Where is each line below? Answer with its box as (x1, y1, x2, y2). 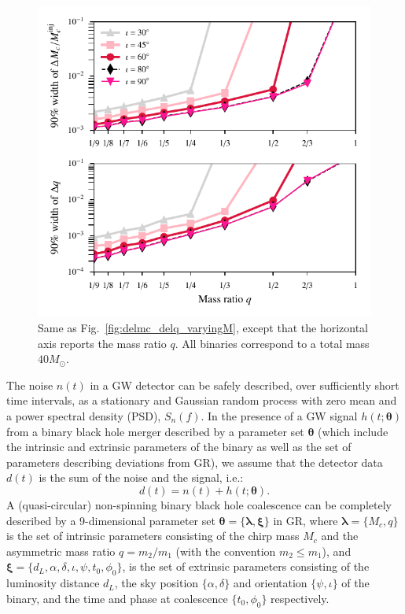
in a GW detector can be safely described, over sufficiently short (90, 376, 399, 393)
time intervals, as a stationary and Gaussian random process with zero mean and (6, 392, 397, 409)
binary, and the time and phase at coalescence (6, 590, 228, 606)
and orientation (233, 575, 307, 591)
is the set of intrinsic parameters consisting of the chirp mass (6, 527, 300, 544)
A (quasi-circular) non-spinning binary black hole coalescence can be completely (6, 496, 392, 512)
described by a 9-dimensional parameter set (6, 512, 215, 528)
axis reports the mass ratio (38, 335, 167, 351)
